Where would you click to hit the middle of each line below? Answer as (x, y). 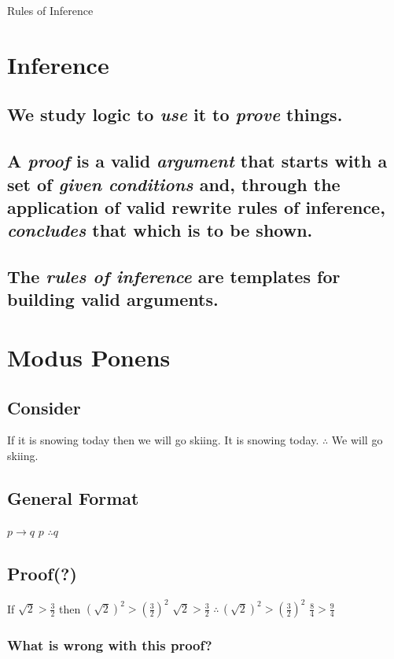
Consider (44, 407)
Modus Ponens (89, 357)
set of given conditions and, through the (174, 184)
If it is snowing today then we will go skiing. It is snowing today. (163, 440)
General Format (73, 498)
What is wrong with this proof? (110, 645)
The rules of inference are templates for (174, 276)
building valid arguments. (113, 299)
